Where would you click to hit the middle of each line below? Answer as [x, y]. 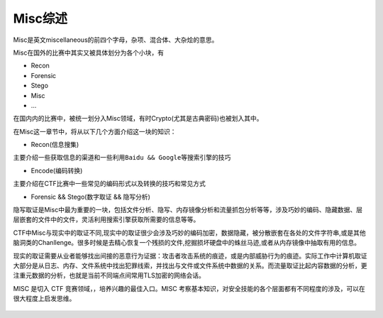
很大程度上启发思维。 [44, 299]
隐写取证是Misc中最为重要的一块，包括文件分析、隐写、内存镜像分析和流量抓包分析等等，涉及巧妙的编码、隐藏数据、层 [188, 210]
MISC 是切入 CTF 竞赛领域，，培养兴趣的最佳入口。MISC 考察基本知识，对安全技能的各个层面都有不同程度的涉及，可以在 [189, 288]
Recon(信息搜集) [55, 145]
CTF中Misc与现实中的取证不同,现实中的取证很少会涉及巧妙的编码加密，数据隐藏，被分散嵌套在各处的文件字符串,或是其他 [190, 232]
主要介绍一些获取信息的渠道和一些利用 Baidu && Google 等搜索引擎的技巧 [122, 158]
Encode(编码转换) [57, 170]
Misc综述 [40, 18]
